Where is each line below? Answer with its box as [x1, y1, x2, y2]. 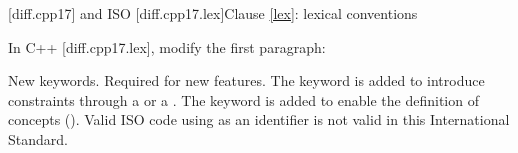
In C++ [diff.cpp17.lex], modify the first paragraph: [8, 36, 326, 57]
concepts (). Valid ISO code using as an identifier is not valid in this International [8, 109, 510, 130]
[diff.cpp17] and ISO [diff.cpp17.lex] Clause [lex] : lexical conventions [8, 3, 418, 23]
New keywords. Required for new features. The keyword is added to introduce [8, 70, 485, 91]
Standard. [8, 128, 68, 149]
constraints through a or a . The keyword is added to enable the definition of [8, 89, 479, 110]
